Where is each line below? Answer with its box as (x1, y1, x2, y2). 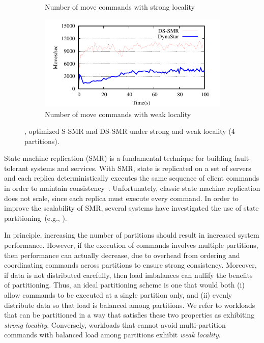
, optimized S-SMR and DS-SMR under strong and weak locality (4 (24, 126, 235, 136)
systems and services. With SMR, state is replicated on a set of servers (31, 162, 251, 173)
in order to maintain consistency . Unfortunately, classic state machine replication (4, 183, 260, 193)
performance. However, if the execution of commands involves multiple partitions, (4, 240, 258, 250)
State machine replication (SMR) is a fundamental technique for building (4, 153, 232, 163)
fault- (234, 153, 251, 163)
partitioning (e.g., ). (4, 212, 67, 223)
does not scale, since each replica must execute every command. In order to (4, 192, 239, 203)
